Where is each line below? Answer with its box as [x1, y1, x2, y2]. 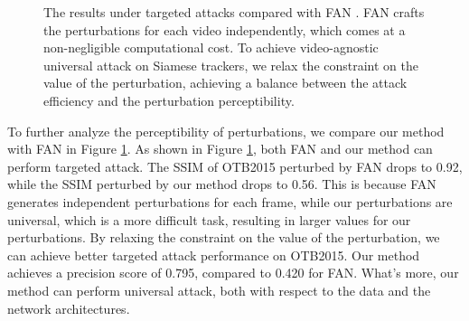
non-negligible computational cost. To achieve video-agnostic [43, 38, 379, 57]
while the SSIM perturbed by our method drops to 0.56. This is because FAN [7, 175, 436, 194]
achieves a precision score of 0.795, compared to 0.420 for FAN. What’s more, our [7, 263, 459, 282]
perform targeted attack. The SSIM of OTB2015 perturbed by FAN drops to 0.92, [7, 156, 463, 175]
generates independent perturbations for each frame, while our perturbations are [7, 192, 453, 211]
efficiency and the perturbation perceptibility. [43, 90, 295, 109]
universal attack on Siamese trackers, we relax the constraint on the [43, 55, 419, 74]
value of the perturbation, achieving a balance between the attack [43, 73, 408, 92]
